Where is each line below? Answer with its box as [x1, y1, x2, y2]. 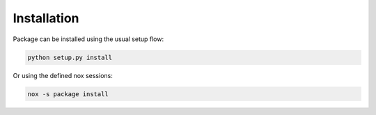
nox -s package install [27, 90, 109, 98]
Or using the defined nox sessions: [13, 71, 113, 79]
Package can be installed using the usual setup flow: [13, 35, 164, 43]
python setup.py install [27, 53, 113, 61]
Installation [13, 10, 79, 26]
